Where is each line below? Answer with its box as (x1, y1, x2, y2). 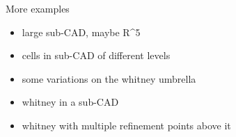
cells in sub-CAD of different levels (22, 48, 171, 63)
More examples (6, 1, 70, 15)
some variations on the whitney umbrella (22, 71, 196, 86)
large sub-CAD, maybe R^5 (22, 24, 141, 39)
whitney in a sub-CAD (22, 95, 119, 109)
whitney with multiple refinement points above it (22, 118, 231, 132)
